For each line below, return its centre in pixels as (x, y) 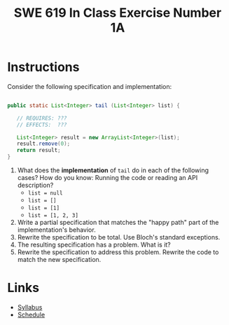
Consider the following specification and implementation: (90, 86)
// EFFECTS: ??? (42, 125)
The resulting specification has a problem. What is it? (94, 245)
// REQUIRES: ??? (42, 118)
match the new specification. (59, 260)
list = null (45, 193)
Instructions (43, 67)
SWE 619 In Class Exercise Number (118, 13)
